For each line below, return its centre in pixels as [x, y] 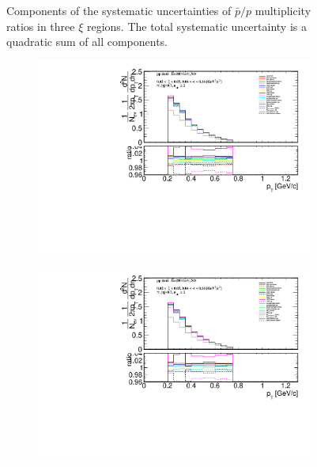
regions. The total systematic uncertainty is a [196, 26]
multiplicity [283, 10]
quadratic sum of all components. [87, 42]
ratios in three [41, 26]
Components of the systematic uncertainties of [119, 10]
